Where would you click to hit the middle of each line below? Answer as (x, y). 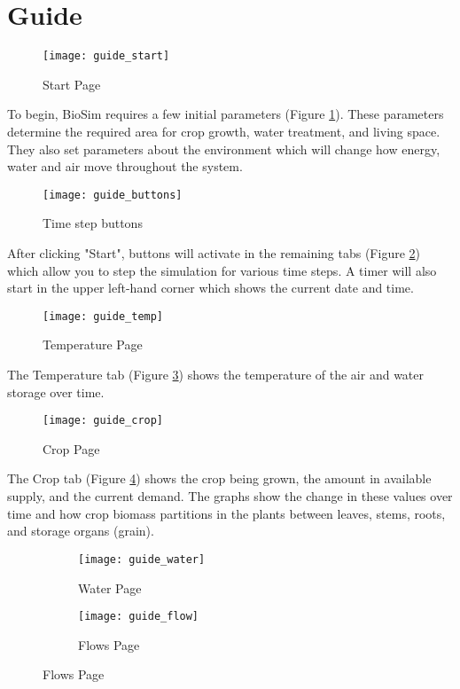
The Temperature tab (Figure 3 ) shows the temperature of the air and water (215, 375)
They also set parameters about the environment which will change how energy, (224, 149)
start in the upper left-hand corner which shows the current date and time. (211, 288)
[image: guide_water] (142, 559)
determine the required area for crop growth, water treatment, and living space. (224, 131)
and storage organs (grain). (81, 531)
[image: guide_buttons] (113, 195)
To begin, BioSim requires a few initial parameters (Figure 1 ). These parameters (226, 114)
